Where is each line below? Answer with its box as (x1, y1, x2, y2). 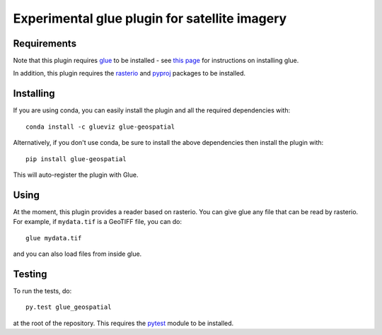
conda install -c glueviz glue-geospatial (25, 122, 175, 131)
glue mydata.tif (25, 234, 82, 242)
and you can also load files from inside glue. (13, 249, 142, 258)
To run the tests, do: (13, 286, 72, 295)
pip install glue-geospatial (25, 155, 127, 163)
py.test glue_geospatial (25, 303, 112, 311)
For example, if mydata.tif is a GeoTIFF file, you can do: (13, 218, 182, 226)
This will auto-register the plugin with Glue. (13, 170, 139, 179)
